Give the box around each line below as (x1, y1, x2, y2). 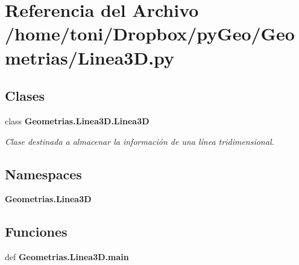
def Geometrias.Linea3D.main (5, 251, 129, 263)
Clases (5, 86, 45, 105)
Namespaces (5, 164, 82, 183)
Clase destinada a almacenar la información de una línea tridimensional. (5, 135, 274, 147)
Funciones (5, 222, 68, 241)
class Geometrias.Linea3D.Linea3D (5, 114, 149, 127)
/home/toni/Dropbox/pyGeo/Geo (5, 21, 295, 46)
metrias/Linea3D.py (5, 45, 175, 69)
